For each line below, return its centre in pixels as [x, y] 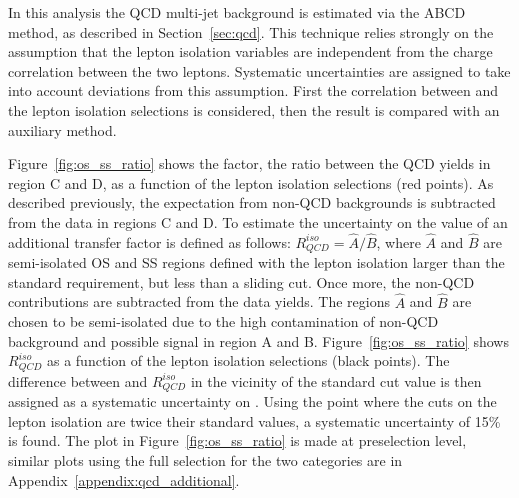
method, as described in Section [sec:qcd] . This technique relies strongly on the [251, 31]
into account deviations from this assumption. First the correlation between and [253, 90]
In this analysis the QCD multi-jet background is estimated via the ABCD [237, 12]
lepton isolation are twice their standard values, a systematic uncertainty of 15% [254, 420]
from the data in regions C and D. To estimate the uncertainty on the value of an [258, 221]
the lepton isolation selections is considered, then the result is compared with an [254, 109]
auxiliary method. [62, 129]
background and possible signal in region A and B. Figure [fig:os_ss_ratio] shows [258, 340]
